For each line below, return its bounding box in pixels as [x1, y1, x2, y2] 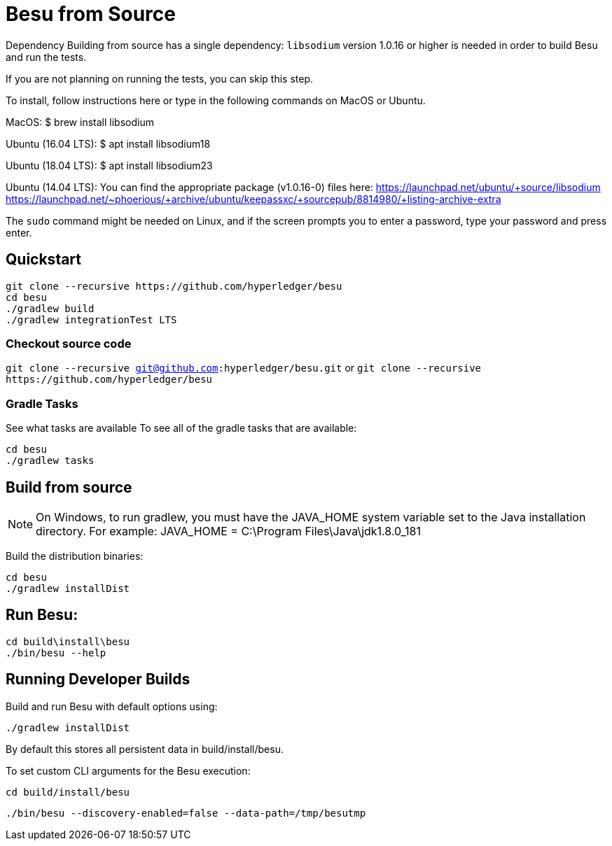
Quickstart [6, 251, 82, 269]
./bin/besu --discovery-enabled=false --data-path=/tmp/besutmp [6, 807, 366, 819]
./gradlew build [6, 302, 95, 314]
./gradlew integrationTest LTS [6, 313, 177, 325]
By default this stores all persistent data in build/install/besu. [6, 742, 284, 755]
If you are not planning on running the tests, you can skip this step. [6, 72, 314, 85]
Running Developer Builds [6, 670, 190, 689]
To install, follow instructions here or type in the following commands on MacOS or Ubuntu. [6, 94, 426, 106]
